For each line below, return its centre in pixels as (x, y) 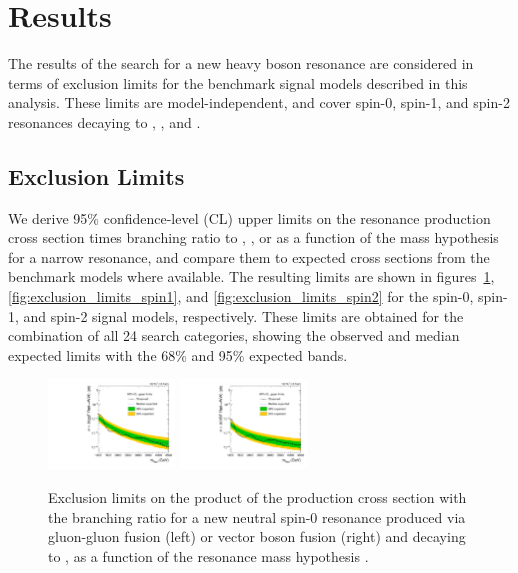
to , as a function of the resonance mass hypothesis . (208, 555)
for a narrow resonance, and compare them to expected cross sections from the (249, 256)
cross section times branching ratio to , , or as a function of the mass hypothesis (253, 237)
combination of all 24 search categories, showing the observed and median (234, 335)
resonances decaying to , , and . (104, 121)
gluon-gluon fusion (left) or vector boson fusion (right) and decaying (257, 536)
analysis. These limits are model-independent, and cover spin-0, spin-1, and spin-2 (259, 102)
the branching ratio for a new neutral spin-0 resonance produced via (257, 516)
